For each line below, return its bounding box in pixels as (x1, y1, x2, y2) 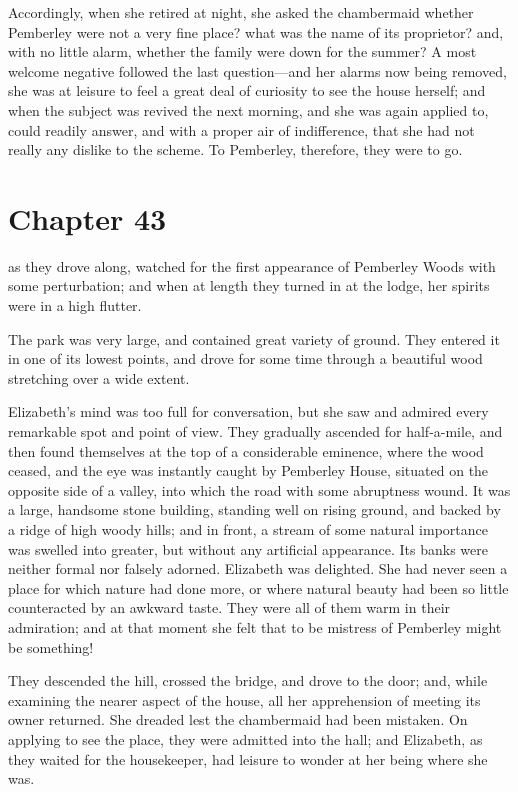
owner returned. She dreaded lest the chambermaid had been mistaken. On (8, 709, 468, 730)
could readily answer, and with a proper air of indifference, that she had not (8, 119, 475, 140)
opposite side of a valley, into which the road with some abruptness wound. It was (8, 479, 511, 500)
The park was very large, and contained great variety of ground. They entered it (8, 328, 500, 349)
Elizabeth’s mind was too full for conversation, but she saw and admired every (8, 401, 489, 422)
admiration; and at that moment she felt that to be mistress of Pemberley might (8, 616, 502, 637)
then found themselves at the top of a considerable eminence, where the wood (8, 440, 484, 461)
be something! (8, 636, 94, 657)
